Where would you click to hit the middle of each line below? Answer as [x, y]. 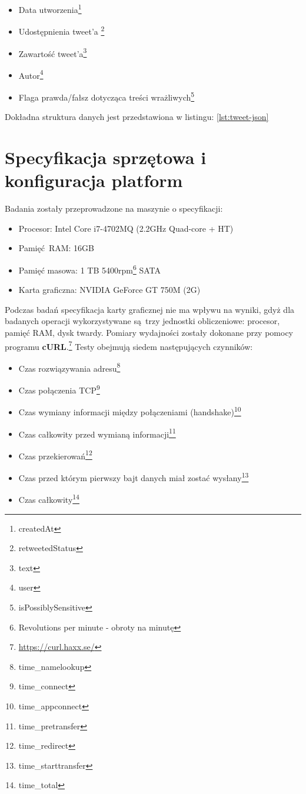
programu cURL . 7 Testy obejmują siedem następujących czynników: [129, 345]
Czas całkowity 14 [49, 498]
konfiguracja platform [94, 180]
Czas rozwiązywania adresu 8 [69, 367]
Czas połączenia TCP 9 [59, 389]
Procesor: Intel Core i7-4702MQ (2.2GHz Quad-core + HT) [126, 228]
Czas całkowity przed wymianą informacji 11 [97, 433]
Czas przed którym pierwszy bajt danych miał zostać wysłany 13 [134, 477]
